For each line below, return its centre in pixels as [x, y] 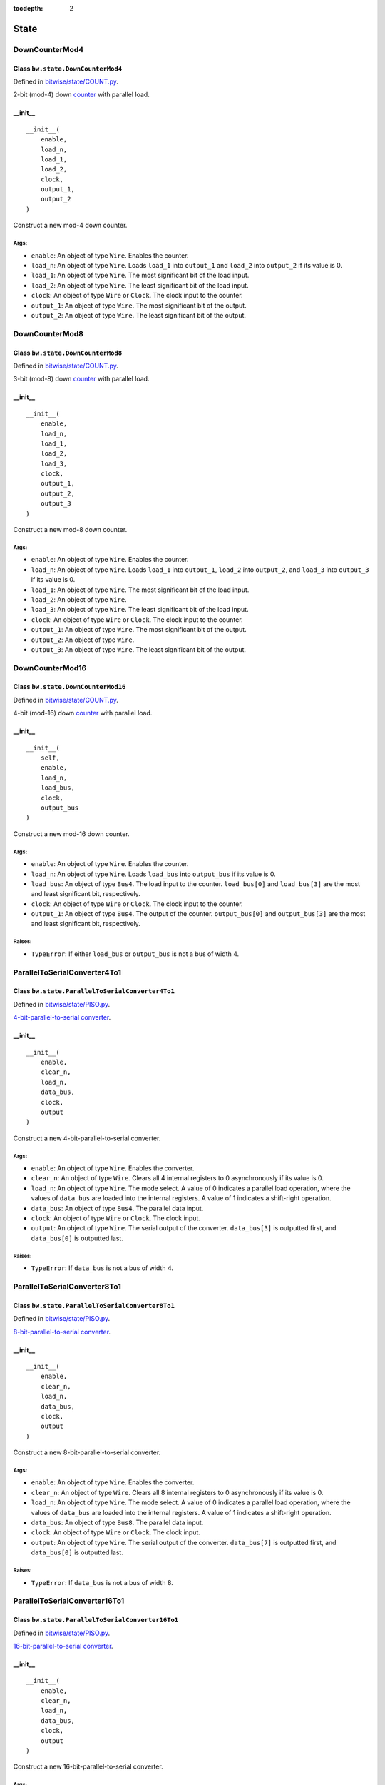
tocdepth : [28, 8]
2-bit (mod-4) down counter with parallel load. [81, 95]
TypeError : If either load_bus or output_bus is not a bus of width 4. [135, 954]
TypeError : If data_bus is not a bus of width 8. [102, 1582]
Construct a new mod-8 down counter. [70, 530]
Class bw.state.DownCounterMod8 [68, 353]
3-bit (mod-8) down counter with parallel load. [81, 379]
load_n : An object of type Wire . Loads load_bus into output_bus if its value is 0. [153, 874]
